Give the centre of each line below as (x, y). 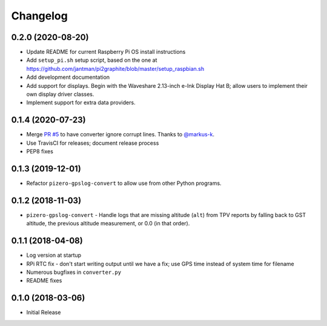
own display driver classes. (60, 95)
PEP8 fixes (40, 151)
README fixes (44, 281)
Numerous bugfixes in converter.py (74, 272)
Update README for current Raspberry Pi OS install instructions (106, 52)
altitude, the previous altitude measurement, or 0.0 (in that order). (108, 224)
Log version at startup (54, 255)
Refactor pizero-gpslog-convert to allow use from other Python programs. (124, 183)
